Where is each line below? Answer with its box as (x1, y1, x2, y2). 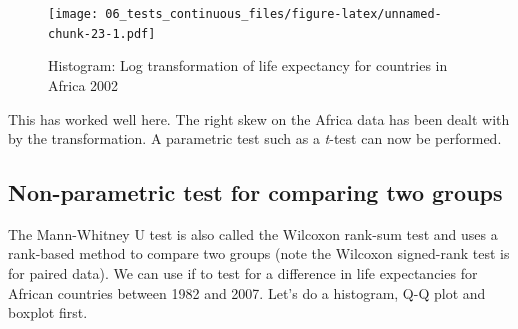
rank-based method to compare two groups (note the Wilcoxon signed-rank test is (8, 243, 510, 264)
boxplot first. (8, 302, 88, 323)
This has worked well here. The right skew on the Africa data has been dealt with (8, 108, 510, 129)
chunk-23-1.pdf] (48, 26, 156, 41)
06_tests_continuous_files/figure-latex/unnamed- (105, 7, 442, 21)
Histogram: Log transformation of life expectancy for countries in (48, 55, 448, 76)
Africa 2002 (48, 74, 119, 95)
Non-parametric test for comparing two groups (8, 177, 503, 208)
